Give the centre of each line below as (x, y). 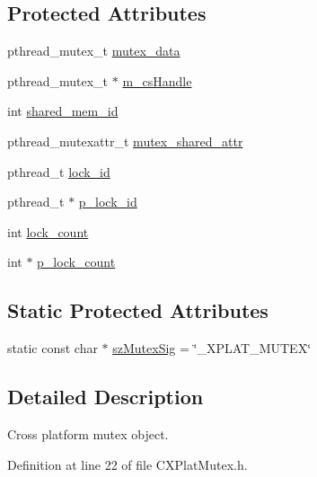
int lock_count (48, 231)
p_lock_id (108, 202)
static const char (53, 348)
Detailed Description (106, 397)
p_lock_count (76, 262)
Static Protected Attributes (138, 310)
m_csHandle (157, 80)
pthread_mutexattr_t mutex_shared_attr (125, 141)
